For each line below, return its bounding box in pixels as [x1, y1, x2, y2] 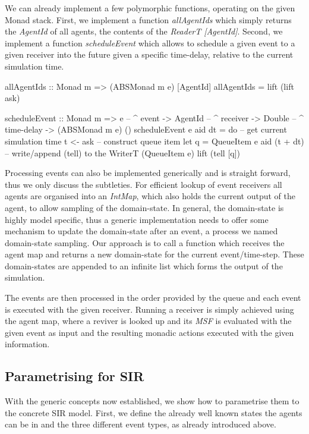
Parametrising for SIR [5, 367, 144, 385]
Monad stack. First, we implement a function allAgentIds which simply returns [5, 13, 292, 26]
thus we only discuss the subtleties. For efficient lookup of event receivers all [5, 178, 282, 190]
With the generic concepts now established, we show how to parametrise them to [5, 395, 299, 407]
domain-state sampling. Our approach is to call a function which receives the [5, 236, 285, 249]
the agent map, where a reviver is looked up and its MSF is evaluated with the [5, 315, 292, 327]
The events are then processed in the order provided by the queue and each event [5, 291, 301, 304]
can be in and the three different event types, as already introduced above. [5, 418, 276, 430]
